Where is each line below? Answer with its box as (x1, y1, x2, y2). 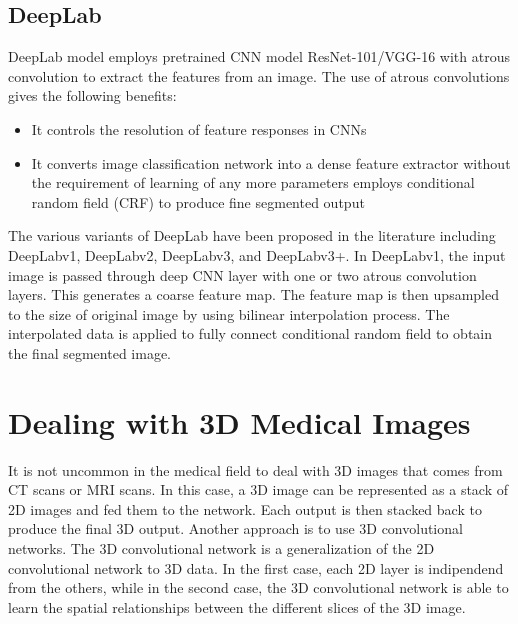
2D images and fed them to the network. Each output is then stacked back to (8, 498, 482, 519)
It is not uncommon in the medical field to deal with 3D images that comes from (8, 459, 503, 480)
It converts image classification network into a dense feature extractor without (31, 152, 511, 173)
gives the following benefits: (8, 85, 177, 106)
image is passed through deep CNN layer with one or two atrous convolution (8, 264, 477, 285)
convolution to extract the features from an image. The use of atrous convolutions (8, 65, 510, 86)
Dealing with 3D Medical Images (8, 401, 471, 442)
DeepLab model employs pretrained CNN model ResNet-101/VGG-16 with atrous (8, 46, 510, 67)
